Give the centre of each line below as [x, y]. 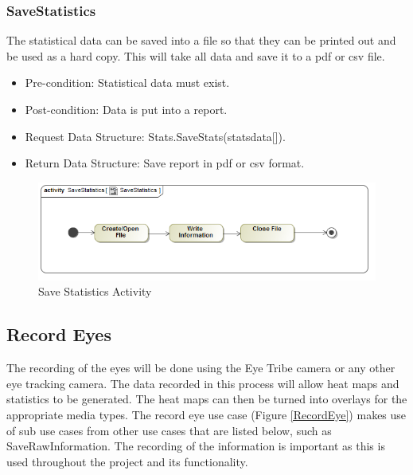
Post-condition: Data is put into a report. [126, 109]
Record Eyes [59, 334]
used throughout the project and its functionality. [127, 461]
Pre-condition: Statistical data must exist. [127, 82]
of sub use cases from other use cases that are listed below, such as [169, 430]
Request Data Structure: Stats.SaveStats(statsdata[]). [155, 136]
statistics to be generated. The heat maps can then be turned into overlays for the [207, 399]
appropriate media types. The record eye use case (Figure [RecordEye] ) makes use [206, 414]
